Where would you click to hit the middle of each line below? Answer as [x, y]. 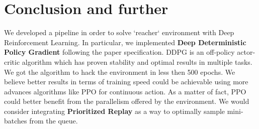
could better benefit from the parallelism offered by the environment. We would [127, 101]
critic [12, 61]
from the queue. [54, 121]
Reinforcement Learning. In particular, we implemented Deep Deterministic [125, 42]
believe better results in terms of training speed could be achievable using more [126, 82]
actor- [246, 52]
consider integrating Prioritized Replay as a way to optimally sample [115, 111]
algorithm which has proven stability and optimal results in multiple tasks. [137, 61]
